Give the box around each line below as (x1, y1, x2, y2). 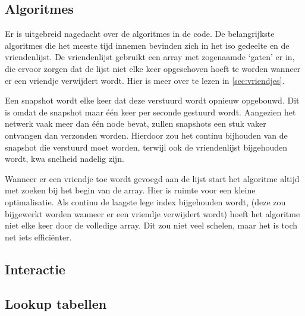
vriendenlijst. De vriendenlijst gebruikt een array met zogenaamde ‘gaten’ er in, (5, 51, 295, 63)
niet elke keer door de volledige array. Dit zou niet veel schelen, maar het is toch (5, 219, 298, 231)
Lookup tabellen (5, 295, 107, 313)
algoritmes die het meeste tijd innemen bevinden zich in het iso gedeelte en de (5, 39, 290, 51)
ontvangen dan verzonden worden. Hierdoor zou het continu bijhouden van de (5, 129, 288, 141)
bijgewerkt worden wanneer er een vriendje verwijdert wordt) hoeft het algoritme (5, 207, 300, 220)
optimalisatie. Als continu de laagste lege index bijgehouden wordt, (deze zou (5, 195, 286, 208)
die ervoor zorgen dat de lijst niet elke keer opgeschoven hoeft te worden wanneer (5, 62, 301, 74)
